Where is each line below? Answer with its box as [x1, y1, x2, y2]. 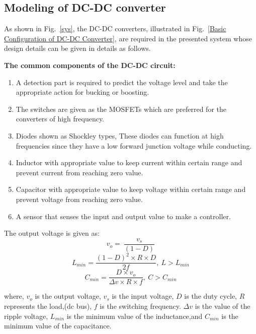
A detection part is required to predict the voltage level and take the [16, 77, 228, 87]
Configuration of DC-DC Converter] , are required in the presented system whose [4, 33, 252, 43]
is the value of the [195, 300, 250, 311]
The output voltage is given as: [4, 228, 100, 238]
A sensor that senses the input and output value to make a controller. [16, 211, 231, 221]
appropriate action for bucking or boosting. [16, 87, 149, 97]
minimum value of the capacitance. [4, 320, 112, 331]
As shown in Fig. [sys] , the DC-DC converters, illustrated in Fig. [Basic [4, 23, 226, 34]
